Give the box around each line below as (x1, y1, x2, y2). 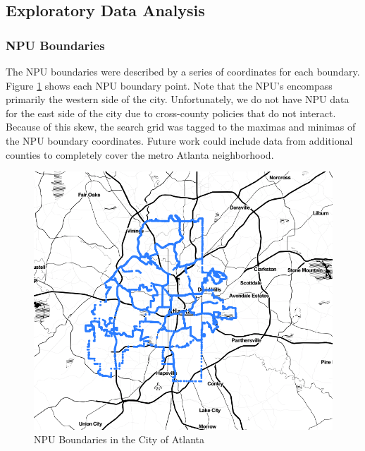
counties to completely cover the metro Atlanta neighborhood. (6, 147, 274, 162)
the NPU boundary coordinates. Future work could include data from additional (6, 133, 353, 148)
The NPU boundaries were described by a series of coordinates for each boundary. (6, 64, 360, 78)
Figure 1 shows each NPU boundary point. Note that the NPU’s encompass (6, 78, 333, 92)
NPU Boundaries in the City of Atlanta (34, 432, 205, 447)
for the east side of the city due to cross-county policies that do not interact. (6, 105, 336, 120)
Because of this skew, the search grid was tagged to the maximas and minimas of (6, 119, 356, 134)
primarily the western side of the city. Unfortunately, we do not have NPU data (6, 92, 349, 107)
